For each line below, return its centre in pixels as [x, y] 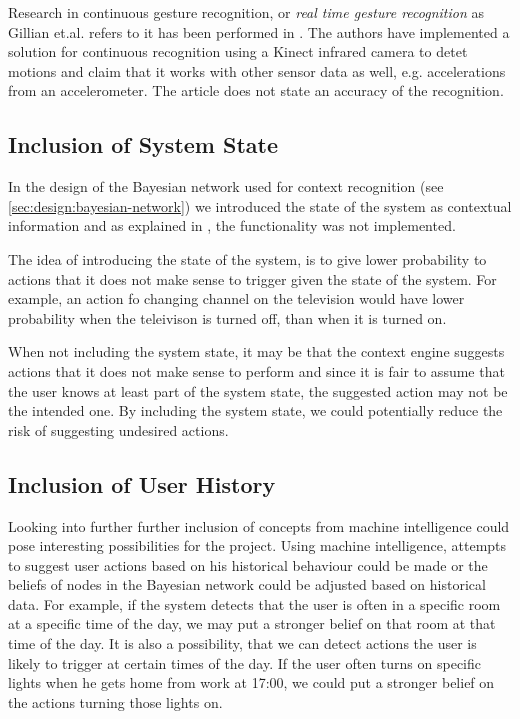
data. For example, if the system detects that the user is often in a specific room [254, 603]
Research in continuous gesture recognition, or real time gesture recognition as [246, 12]
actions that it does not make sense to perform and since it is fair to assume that [256, 370]
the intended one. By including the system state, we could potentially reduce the [255, 410]
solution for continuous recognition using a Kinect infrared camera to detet [238, 51]
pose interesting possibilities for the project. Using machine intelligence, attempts [257, 545]
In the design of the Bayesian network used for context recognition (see [226, 186]
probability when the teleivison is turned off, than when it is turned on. [227, 317]
